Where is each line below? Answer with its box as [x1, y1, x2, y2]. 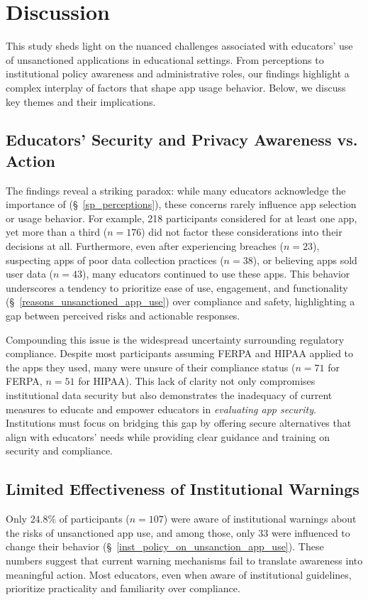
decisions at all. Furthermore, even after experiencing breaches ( [6, 239, 284, 253]
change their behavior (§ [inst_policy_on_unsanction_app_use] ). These [6, 539, 324, 554]
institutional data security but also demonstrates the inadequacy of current [6, 388, 333, 402]
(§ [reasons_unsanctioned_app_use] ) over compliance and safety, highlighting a [6, 294, 355, 309]
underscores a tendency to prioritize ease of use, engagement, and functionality [6, 280, 348, 295]
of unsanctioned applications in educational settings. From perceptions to [6, 52, 324, 67]
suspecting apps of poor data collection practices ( [6, 252, 224, 267]
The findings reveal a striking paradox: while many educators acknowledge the [6, 182, 346, 197]
